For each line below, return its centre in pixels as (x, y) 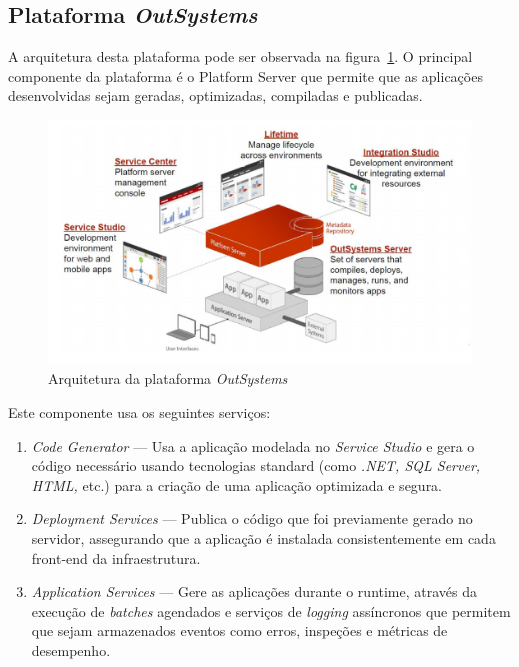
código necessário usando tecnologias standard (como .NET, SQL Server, (256, 465)
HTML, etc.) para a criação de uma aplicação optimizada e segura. (237, 484)
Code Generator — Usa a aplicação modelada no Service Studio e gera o (253, 445)
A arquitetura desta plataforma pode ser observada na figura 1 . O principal (240, 56)
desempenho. (71, 649)
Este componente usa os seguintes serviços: (139, 412)
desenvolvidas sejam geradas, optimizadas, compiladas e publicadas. (215, 95)
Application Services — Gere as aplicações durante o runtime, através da (254, 591)
